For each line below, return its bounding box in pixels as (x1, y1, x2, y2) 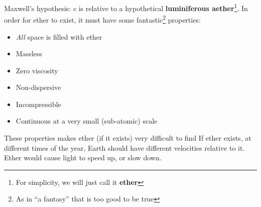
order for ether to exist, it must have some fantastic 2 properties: (4, 13, 201, 25)
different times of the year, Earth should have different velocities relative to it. (4, 142, 245, 153)
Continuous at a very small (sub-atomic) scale (16, 116, 158, 126)
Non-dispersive (16, 82, 61, 92)
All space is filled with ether (16, 31, 102, 42)
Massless (16, 48, 42, 59)
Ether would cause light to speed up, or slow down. (4, 152, 162, 163)
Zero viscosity (16, 65, 58, 75)
